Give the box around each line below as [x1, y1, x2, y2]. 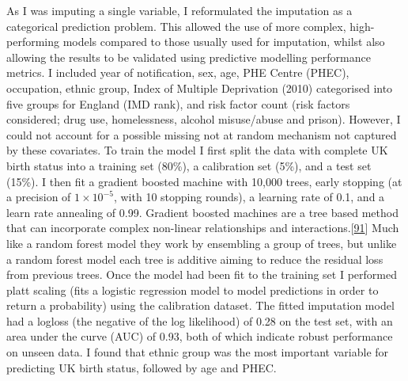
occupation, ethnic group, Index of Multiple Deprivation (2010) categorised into [6, 79, 393, 96]
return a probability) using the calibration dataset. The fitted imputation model [6, 297, 395, 314]
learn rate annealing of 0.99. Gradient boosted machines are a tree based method [6, 204, 399, 220]
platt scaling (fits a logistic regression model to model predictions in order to [6, 281, 379, 298]
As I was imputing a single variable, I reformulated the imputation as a [6, 2, 353, 18]
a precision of [6, 189, 71, 205]
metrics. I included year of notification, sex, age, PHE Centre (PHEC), [6, 64, 349, 81]
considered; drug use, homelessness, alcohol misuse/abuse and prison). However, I [6, 111, 401, 128]
